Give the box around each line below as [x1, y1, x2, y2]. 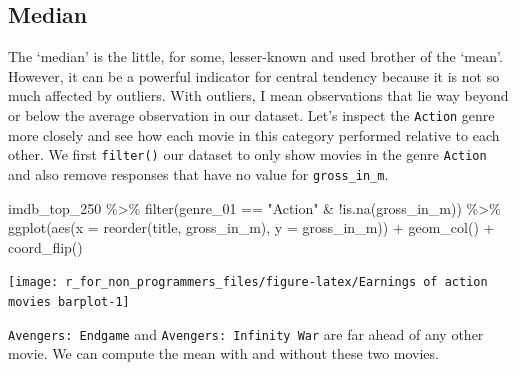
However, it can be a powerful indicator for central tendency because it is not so [8, 65, 500, 86]
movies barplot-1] [8, 294, 130, 309]
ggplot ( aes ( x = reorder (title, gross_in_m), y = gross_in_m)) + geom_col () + [8, 217, 495, 238]
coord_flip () [8, 236, 83, 257]
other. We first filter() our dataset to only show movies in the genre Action [8, 144, 487, 165]
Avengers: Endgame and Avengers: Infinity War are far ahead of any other [8, 323, 484, 344]
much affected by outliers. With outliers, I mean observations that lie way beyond [8, 85, 509, 106]
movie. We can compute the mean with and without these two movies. [8, 343, 439, 364]
